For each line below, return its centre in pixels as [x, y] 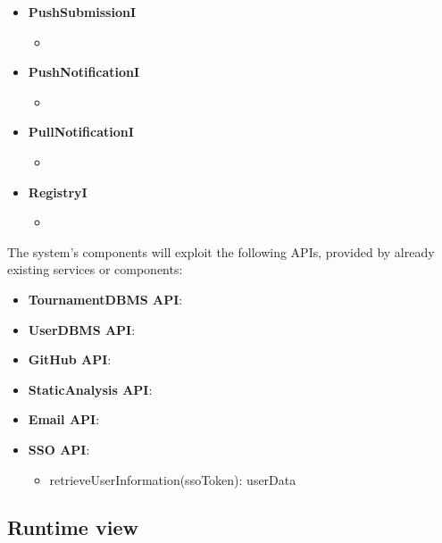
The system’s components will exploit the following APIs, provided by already [221, 251]
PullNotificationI [81, 132]
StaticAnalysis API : [90, 389]
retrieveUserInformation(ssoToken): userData [173, 479]
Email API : [64, 419]
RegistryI [58, 192]
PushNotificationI [84, 72]
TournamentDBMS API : [105, 299]
